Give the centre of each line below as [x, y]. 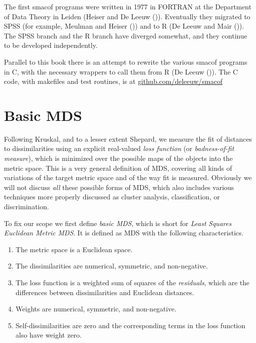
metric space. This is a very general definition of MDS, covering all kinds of [118, 168]
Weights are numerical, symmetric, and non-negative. [96, 309]
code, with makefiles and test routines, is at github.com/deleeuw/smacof [113, 81]
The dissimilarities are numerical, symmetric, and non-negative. [112, 266]
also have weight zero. [49, 335]
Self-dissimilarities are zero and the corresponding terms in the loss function [130, 325]
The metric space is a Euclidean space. [74, 249]
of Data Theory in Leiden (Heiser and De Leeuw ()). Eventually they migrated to [127, 16]
